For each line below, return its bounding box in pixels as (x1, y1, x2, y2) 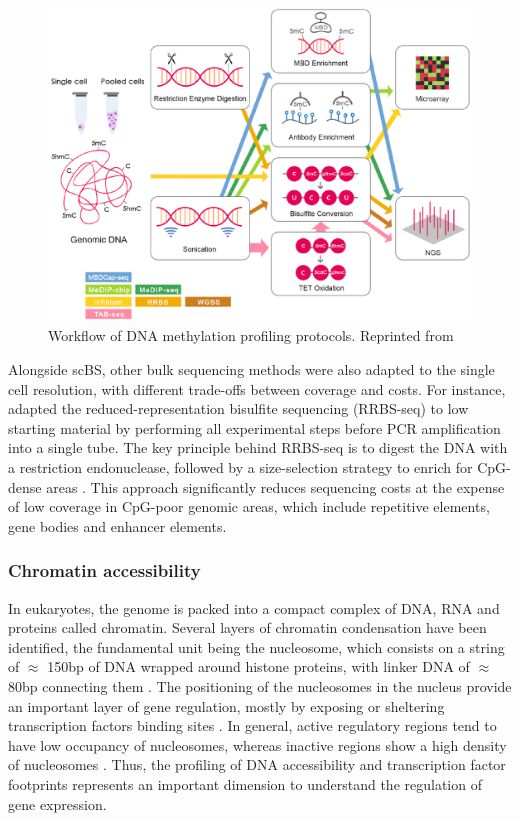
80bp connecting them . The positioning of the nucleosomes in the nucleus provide (8, 675, 512, 696)
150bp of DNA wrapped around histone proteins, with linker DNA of (47, 656, 470, 677)
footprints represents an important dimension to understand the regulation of (8, 773, 482, 794)
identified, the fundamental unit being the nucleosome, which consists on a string (8, 636, 505, 657)
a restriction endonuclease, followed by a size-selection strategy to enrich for (8, 457, 473, 478)
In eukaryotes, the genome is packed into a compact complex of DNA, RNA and (8, 597, 500, 618)
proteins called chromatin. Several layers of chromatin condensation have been (8, 617, 487, 638)
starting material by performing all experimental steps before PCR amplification (8, 417, 501, 438)
